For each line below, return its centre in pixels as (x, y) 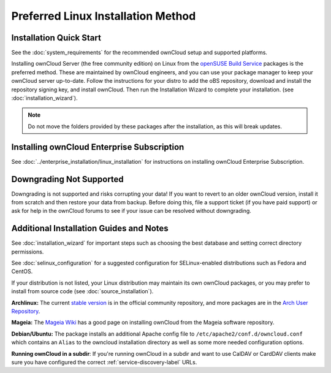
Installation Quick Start (56, 38)
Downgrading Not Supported (67, 179)
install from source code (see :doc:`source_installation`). (82, 291)
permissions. (28, 252)
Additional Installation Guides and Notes (90, 229)
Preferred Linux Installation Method (104, 16)
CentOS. (22, 271)
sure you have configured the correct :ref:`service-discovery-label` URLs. (104, 362)
